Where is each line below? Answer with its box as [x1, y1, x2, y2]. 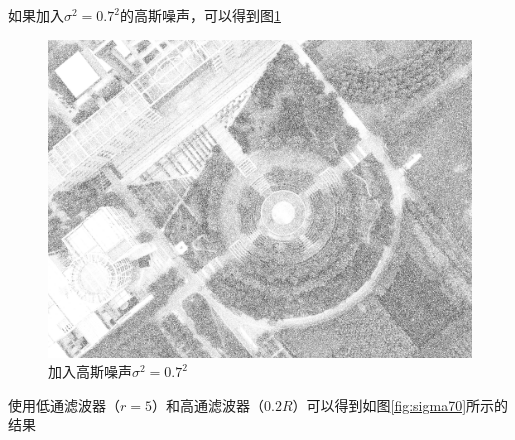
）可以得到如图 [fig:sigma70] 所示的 [292, 394, 509, 415]
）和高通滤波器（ [151, 394, 264, 415]
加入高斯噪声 [48, 361, 132, 382]
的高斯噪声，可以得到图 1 [119, 5, 281, 25]
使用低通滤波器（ [8, 394, 120, 415]
